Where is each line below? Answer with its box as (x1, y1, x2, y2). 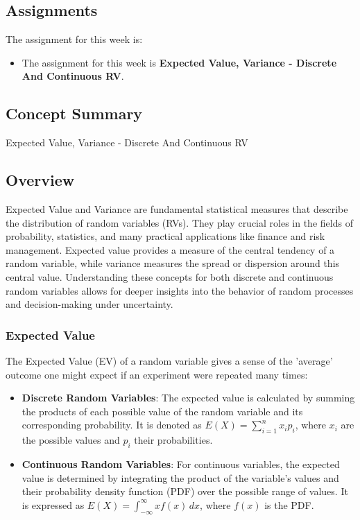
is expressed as (22, 497, 85, 512)
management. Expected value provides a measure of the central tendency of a (6, 242, 335, 257)
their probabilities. (134, 433, 213, 447)
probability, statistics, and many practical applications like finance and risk (6, 229, 325, 243)
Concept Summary (6, 103, 143, 124)
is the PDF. (264, 497, 314, 512)
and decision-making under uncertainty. (6, 297, 173, 311)
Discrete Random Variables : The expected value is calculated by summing (22, 390, 355, 405)
